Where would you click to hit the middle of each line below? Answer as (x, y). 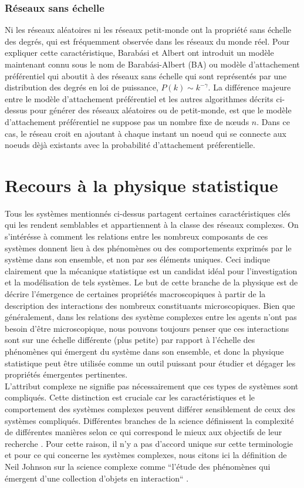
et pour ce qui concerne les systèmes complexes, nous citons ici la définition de (146, 455)
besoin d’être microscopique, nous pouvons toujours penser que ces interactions (147, 328)
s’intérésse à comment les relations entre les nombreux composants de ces (136, 236)
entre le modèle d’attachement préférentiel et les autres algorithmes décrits (139, 98)
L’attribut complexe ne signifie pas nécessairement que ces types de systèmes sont (152, 386)
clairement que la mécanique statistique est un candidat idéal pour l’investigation (151, 270)
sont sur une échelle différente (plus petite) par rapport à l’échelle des (130, 340)
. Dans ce (273, 121)
